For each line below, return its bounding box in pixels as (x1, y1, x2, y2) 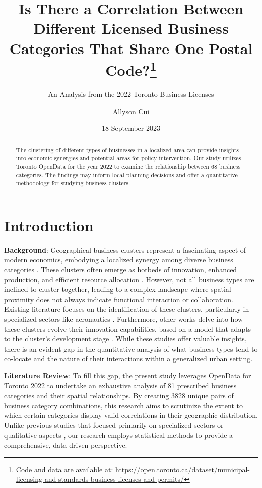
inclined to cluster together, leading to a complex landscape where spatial (4, 284, 231, 295)
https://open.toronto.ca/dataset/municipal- (115, 464, 250, 474)
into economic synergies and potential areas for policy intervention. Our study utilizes (16, 154, 241, 162)
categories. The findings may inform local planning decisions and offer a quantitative (16, 170, 238, 179)
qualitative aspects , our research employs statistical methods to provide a (4, 429, 233, 440)
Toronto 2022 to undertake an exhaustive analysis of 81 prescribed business (4, 380, 237, 391)
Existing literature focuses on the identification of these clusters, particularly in (4, 304, 249, 314)
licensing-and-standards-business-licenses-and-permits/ (16, 474, 184, 484)
